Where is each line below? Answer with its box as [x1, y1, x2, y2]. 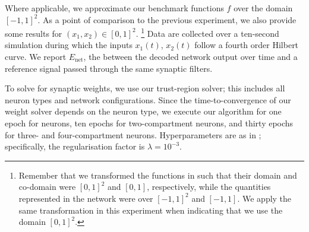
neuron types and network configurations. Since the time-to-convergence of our [5, 93, 291, 106]
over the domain [234, 2, 293, 14]
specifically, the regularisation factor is [5, 140, 145, 152]
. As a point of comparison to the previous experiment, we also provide [37, 13, 297, 26]
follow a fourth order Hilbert [194, 39, 299, 51]
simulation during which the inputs [5, 39, 133, 51]
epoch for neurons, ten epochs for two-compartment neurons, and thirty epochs [5, 117, 294, 129]
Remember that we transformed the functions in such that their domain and [18, 169, 297, 181]
